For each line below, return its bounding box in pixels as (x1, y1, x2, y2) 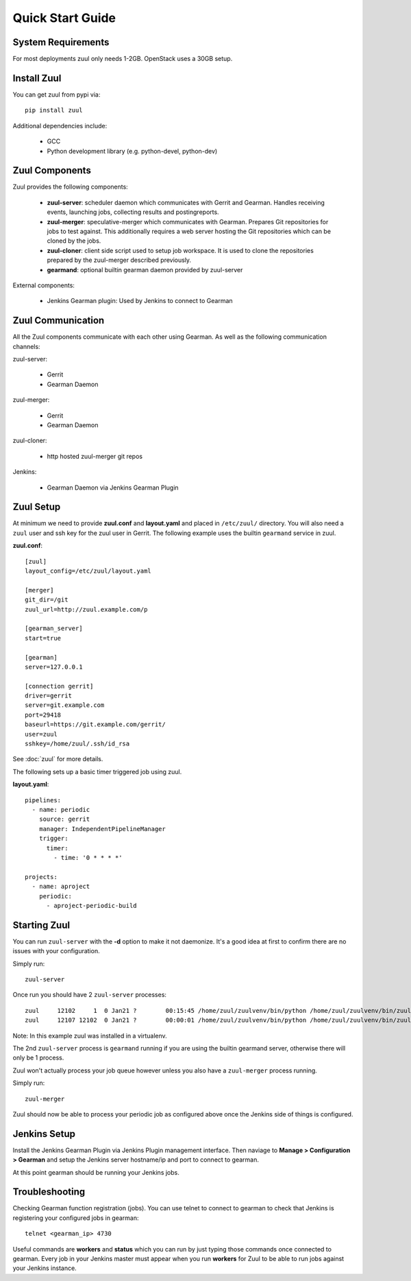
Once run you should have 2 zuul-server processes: (12, 991, 167, 999)
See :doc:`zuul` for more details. (12, 755, 103, 763)
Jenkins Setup (12, 1128, 75, 1140)
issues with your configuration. (12, 947, 100, 955)
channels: (12, 342, 40, 350)
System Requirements (12, 36, 110, 48)
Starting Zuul (12, 919, 71, 931)
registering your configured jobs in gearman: (12, 1214, 139, 1222)
